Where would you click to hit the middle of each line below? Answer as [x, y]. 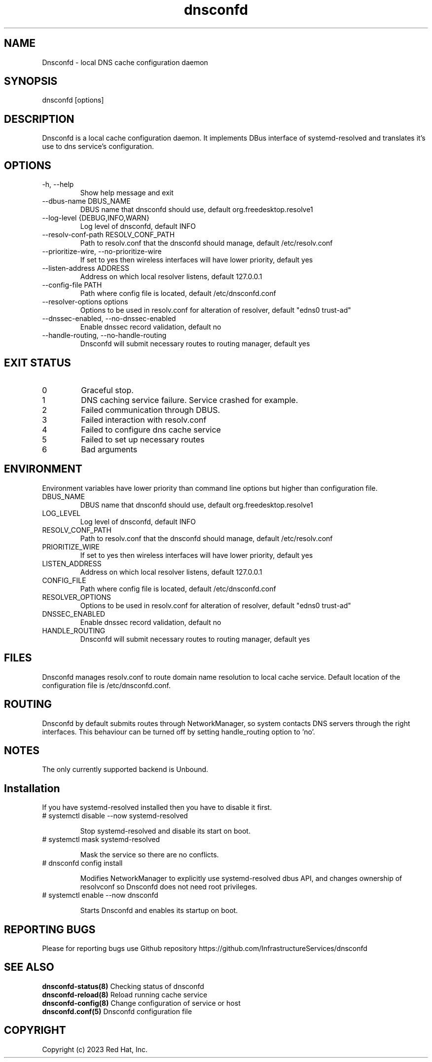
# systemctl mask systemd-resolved [101, 840]
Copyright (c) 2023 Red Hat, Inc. [95, 1049]
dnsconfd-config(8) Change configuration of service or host [141, 1003]
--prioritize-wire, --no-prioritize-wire [102, 252]
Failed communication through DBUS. [151, 410]
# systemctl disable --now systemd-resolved [115, 816]
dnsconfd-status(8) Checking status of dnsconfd [123, 986]
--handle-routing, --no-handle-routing [104, 335]
